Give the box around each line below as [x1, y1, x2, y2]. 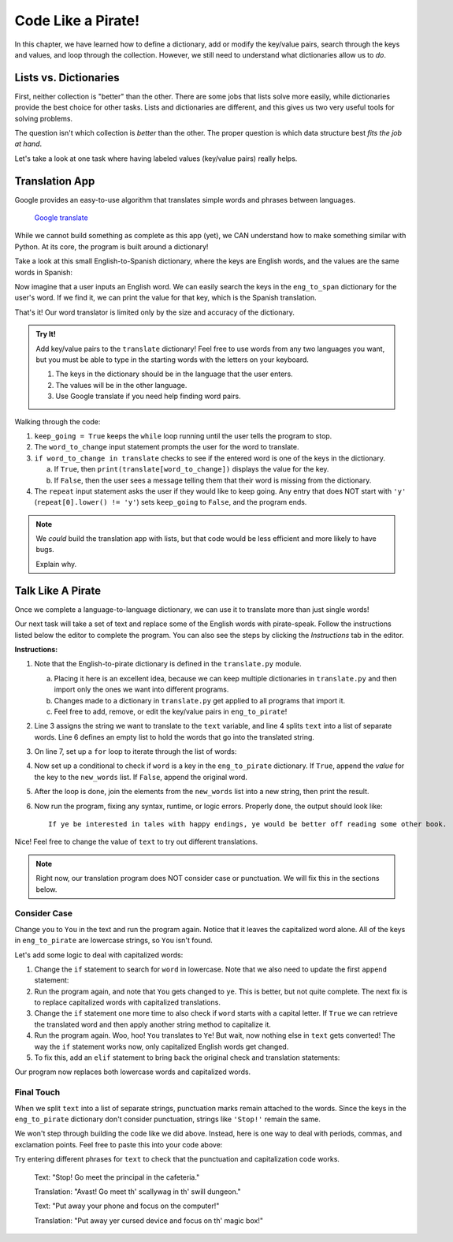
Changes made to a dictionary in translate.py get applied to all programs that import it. [54, 696, 346, 705]
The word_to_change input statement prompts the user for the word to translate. [34, 442, 299, 452]
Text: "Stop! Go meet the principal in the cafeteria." [34, 1172, 200, 1182]
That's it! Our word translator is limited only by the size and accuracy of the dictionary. [14, 308, 295, 317]
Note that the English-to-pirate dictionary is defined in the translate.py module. [34, 659, 303, 669]
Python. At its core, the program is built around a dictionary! [14, 241, 209, 252]
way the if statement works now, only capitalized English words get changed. [34, 1042, 289, 1051]
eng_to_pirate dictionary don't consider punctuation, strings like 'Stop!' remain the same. [14, 1114, 321, 1124]
